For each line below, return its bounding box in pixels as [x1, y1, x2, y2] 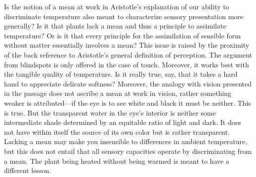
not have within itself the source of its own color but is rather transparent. [4, 126, 230, 137]
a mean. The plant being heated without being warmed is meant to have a [4, 155, 229, 166]
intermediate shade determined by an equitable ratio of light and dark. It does [4, 117, 241, 127]
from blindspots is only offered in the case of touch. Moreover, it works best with [4, 59, 249, 69]
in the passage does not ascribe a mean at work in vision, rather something [4, 88, 231, 98]
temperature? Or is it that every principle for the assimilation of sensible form [4, 30, 241, 40]
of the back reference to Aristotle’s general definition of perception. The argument [4, 49, 253, 59]
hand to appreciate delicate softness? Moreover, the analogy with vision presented [4, 78, 252, 88]
